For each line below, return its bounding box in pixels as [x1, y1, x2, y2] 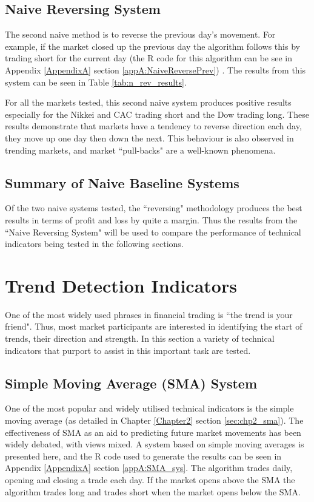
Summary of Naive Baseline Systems [5, 173, 239, 192]
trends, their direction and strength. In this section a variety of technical [5, 332, 275, 345]
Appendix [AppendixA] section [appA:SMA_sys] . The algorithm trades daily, [5, 461, 293, 474]
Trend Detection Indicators [5, 273, 237, 297]
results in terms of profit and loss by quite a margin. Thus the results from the [5, 213, 298, 226]
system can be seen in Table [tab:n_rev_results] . [5, 75, 187, 88]
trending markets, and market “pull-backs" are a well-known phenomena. [5, 143, 276, 156]
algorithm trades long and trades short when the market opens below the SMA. [5, 485, 301, 498]
